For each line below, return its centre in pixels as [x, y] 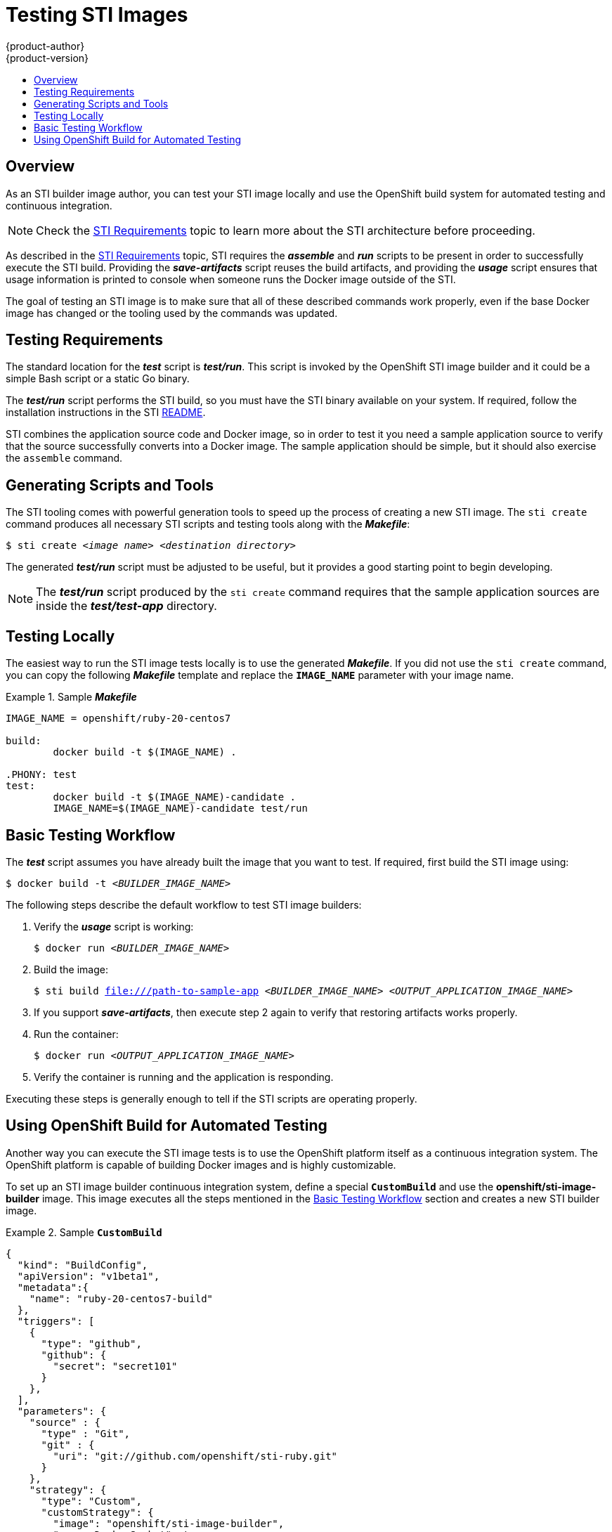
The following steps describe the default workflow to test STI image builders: [184, 904]
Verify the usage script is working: [114, 926]
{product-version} [47, 58]
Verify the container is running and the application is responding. [184, 1077]
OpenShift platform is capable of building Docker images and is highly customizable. [201, 1164]
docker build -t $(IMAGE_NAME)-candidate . [175, 797]
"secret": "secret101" [115, 1366]
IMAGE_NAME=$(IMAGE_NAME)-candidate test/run [180, 809]
